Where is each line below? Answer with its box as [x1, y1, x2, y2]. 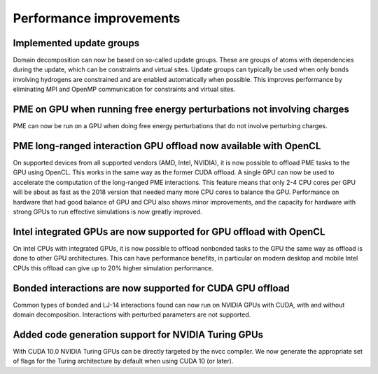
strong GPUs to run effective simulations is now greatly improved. [13, 207, 202, 216]
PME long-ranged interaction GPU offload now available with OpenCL [13, 140, 321, 152]
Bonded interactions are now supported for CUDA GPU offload [13, 282, 290, 294]
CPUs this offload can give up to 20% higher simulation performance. [13, 263, 214, 272]
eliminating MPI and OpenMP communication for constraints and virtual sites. [13, 85, 236, 94]
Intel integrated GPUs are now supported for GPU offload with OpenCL [13, 226, 325, 237]
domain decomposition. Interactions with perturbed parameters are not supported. [13, 310, 251, 319]
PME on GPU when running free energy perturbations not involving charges [13, 104, 350, 116]
